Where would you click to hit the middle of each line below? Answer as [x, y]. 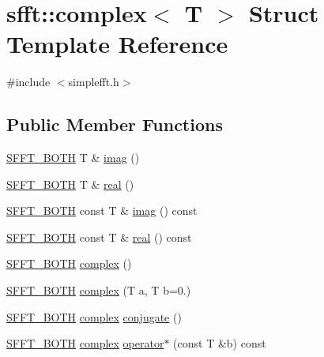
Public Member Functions [115, 124]
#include [28, 82]
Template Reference [117, 44]
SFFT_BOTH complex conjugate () [94, 316]
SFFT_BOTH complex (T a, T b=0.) [99, 290]
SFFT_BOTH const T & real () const [99, 237]
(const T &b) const [220, 343]
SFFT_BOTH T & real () [70, 184]
